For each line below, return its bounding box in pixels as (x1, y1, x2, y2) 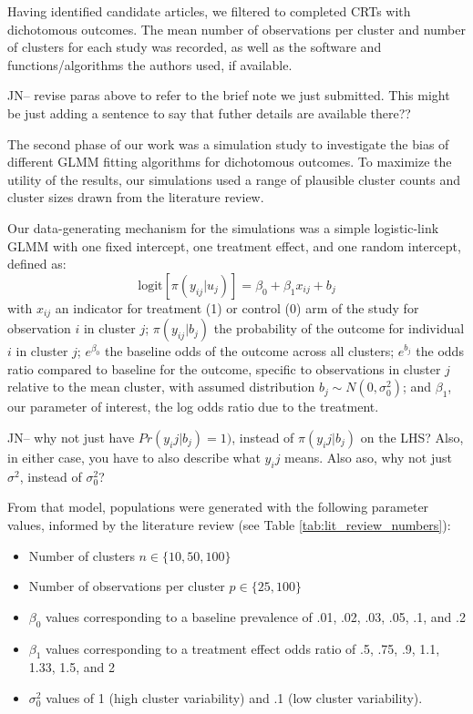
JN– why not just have (7, 427, 135, 446)
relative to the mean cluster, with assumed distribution (7, 377, 315, 396)
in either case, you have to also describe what (7, 447, 261, 466)
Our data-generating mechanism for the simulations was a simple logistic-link (7, 218, 439, 237)
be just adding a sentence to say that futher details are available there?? (7, 103, 411, 122)
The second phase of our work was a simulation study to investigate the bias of (7, 134, 449, 153)
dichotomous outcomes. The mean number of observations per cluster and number (7, 19, 467, 38)
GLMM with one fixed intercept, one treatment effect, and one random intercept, (7, 236, 461, 255)
